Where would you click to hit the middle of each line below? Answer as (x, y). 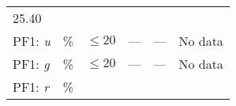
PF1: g (31, 64)
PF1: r (31, 87)
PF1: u (32, 41)
